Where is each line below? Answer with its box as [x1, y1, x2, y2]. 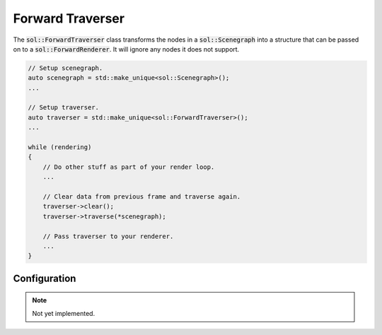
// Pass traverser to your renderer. [42, 232, 174, 240]
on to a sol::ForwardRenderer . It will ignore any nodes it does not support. [13, 45, 240, 53]
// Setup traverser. [28, 103, 99, 112]
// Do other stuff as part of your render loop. [42, 163, 215, 171]
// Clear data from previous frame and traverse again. [42, 193, 241, 201]
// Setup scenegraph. [28, 64, 103, 72]
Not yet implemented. [32, 309, 95, 317]
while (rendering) [28, 143, 92, 151]
